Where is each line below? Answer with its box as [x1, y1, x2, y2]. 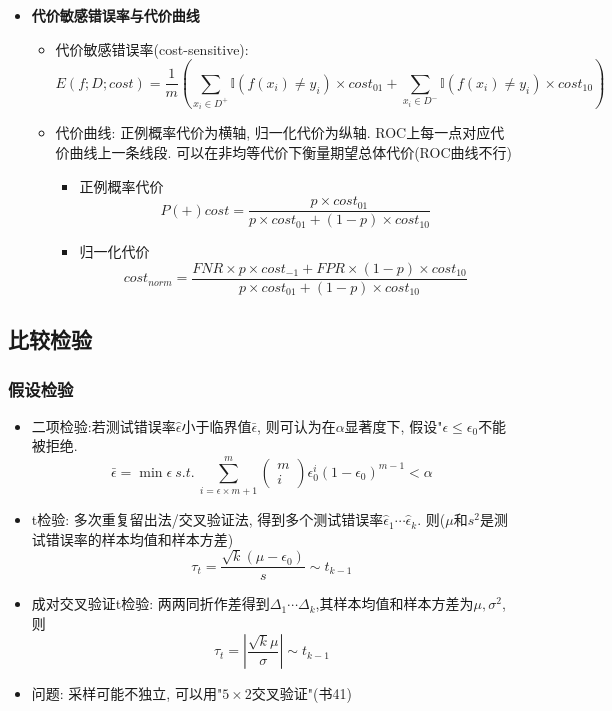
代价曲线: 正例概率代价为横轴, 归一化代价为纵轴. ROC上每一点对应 [55, 122, 491, 143]
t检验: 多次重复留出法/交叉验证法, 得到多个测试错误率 [31, 509, 384, 530]
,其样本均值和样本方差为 [315, 593, 474, 614]
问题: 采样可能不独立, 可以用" [31, 683, 223, 704]
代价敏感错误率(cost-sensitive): [55, 38, 249, 59]
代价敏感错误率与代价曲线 [31, 5, 200, 25]
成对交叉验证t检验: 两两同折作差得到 [31, 593, 270, 614]
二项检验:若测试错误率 [31, 415, 176, 436]
